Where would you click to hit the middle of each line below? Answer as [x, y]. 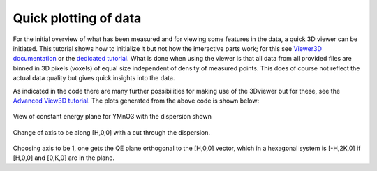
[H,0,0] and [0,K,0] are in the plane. [64, 158]
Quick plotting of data [77, 18]
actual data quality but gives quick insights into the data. [94, 78]
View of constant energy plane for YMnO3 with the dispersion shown [112, 117]
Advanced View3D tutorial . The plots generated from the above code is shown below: [136, 101]
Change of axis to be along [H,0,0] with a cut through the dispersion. [112, 132]
